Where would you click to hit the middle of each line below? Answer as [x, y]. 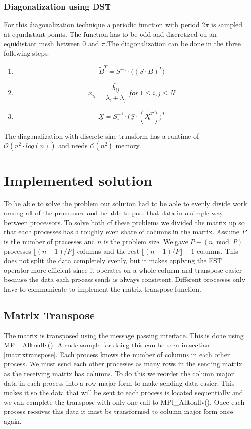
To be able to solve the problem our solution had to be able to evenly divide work [125, 203]
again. [13, 421]
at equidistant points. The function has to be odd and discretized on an [110, 34]
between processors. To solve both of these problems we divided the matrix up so [124, 222]
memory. [128, 145]
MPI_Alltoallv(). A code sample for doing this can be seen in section [107, 345]
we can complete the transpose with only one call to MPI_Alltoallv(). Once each [124, 402]
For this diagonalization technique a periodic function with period [102, 25]
